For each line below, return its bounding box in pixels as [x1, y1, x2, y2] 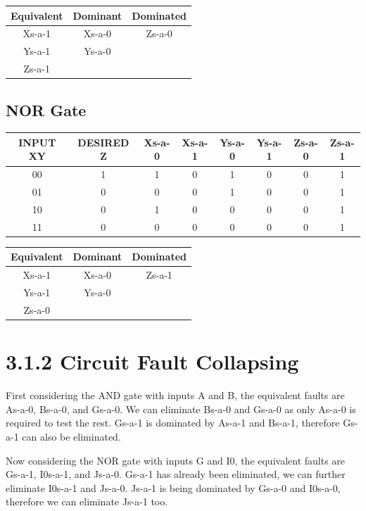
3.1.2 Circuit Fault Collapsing [6, 347, 299, 376]
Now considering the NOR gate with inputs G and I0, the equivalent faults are [6, 453, 346, 467]
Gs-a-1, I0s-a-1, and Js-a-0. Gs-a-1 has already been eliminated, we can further [6, 467, 346, 481]
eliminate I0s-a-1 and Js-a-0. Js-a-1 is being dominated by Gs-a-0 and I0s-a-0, [6, 480, 341, 495]
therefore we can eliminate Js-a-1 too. [6, 494, 168, 509]
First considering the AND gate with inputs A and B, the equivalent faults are [6, 388, 345, 403]
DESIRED [77, 134, 130, 149]
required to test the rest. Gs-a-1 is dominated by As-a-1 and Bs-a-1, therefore [6, 415, 340, 430]
